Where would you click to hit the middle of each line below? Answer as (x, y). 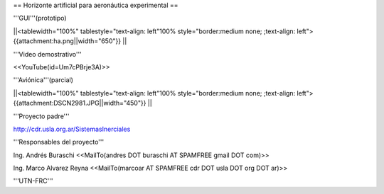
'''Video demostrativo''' (47, 54)
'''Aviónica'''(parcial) (43, 80)
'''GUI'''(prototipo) (40, 18)
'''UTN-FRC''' (33, 181)
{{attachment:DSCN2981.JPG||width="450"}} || (82, 103)
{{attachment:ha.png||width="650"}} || (70, 41)
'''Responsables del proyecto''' (59, 142)
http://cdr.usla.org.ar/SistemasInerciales (72, 129)
